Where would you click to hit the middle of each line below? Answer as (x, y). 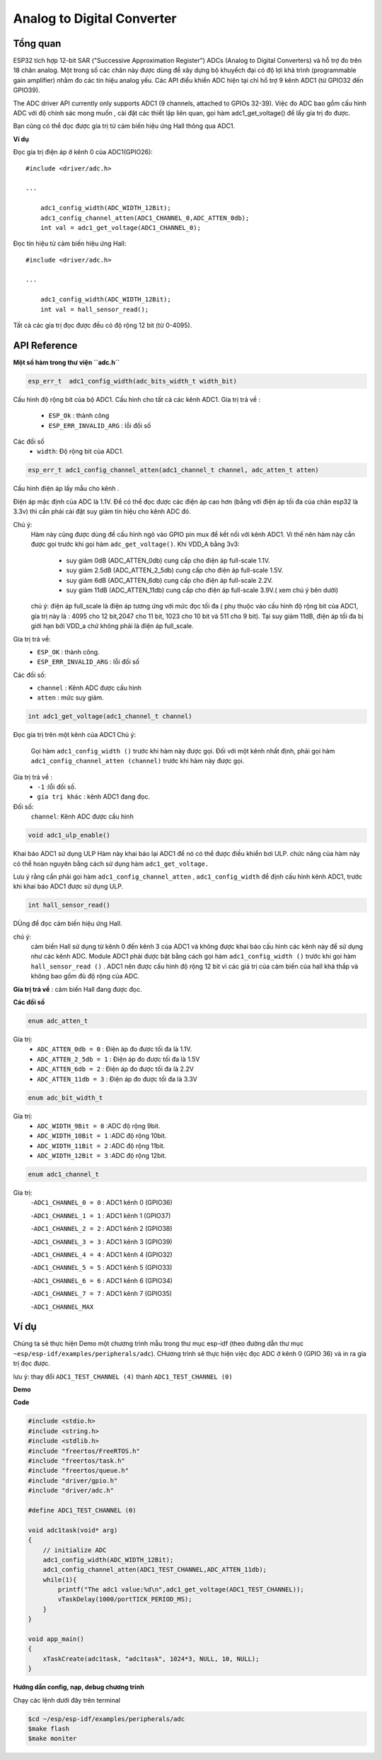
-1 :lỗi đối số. (57, 787)
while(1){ (60, 1580)
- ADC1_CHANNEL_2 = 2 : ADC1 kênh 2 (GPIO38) (102, 1229)
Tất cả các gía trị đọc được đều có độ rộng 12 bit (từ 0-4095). (103, 325)
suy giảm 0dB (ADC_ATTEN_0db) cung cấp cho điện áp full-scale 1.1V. (168, 560)
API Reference (45, 346)
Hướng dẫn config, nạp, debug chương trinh (79, 1687)
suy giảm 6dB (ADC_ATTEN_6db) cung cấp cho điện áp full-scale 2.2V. (170, 580)
